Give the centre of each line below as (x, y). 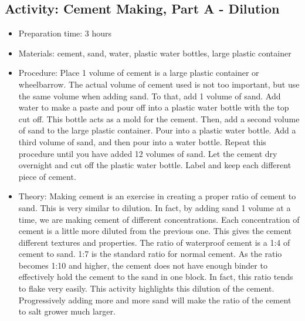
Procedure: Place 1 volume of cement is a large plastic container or (139, 73)
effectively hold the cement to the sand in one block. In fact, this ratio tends (156, 277)
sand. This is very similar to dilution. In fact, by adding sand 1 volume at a (155, 207)
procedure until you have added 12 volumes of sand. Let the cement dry (148, 153)
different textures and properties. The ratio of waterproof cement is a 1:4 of (154, 242)
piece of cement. (47, 176)
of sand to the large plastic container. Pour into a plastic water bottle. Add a (157, 130)
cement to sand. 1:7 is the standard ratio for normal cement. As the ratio (150, 254)
